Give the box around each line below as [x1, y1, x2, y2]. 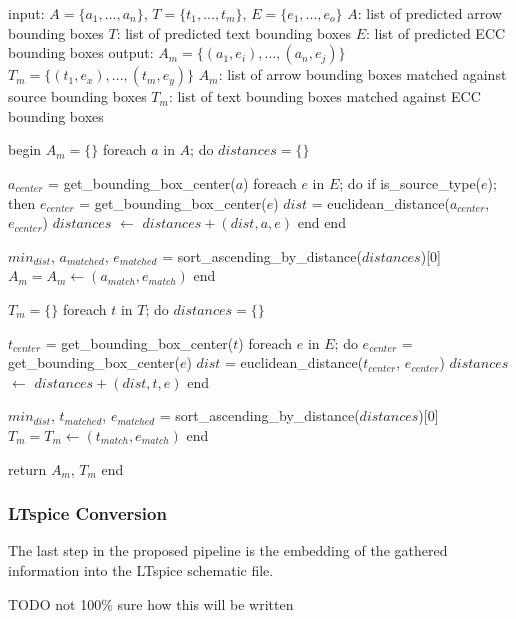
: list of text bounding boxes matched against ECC [168, 86, 481, 107]
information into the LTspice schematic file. [8, 559, 274, 580]
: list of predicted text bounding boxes [116, 22, 351, 43]
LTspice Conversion [8, 501, 167, 526]
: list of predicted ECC [365, 22, 506, 43]
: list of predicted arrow [357, 3, 502, 23]
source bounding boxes [8, 86, 147, 107]
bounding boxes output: [8, 42, 154, 63]
